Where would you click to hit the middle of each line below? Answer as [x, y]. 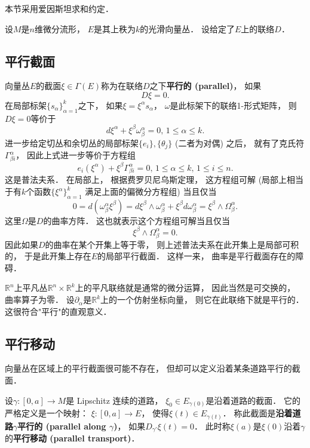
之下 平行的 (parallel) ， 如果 [205, 86]
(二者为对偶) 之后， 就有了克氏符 [240, 143]
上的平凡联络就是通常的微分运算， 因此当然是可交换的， [185, 288]
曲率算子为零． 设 [40, 300]
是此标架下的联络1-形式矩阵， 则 [233, 105]
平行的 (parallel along [62, 426]
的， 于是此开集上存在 [48, 256]
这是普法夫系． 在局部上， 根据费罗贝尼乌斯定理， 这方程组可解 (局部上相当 [154, 179]
